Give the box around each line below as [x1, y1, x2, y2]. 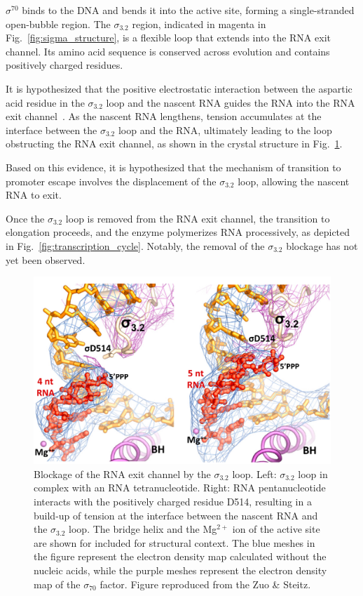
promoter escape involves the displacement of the [6, 173, 217, 188]
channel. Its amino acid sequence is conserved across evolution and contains [6, 44, 330, 58]
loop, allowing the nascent [238, 173, 350, 188]
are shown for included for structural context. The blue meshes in [34, 535, 315, 550]
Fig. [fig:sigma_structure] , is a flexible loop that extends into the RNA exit [6, 30, 331, 45]
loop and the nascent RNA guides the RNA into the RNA [106, 95, 355, 110]
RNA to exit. [6, 187, 62, 202]
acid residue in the [6, 95, 85, 110]
